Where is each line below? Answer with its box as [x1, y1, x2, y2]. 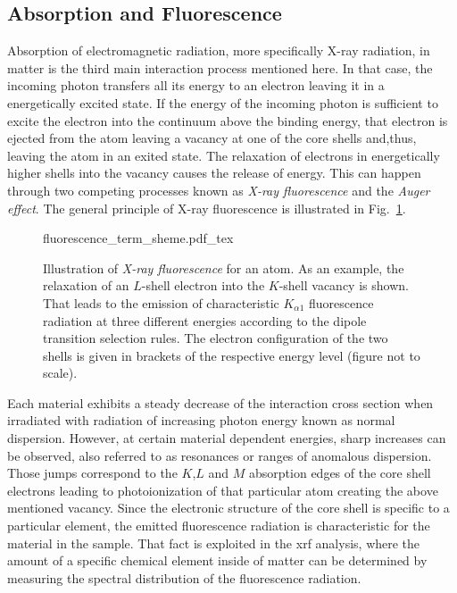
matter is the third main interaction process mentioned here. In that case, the [7, 58, 433, 77]
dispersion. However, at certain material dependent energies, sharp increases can [7, 429, 446, 447]
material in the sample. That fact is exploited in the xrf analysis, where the [7, 533, 420, 552]
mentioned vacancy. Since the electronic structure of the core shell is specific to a [7, 498, 450, 517]
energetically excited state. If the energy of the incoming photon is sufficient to [7, 93, 438, 112]
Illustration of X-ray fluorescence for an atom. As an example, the [43, 258, 404, 277]
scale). [43, 363, 78, 382]
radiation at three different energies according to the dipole [43, 311, 367, 330]
